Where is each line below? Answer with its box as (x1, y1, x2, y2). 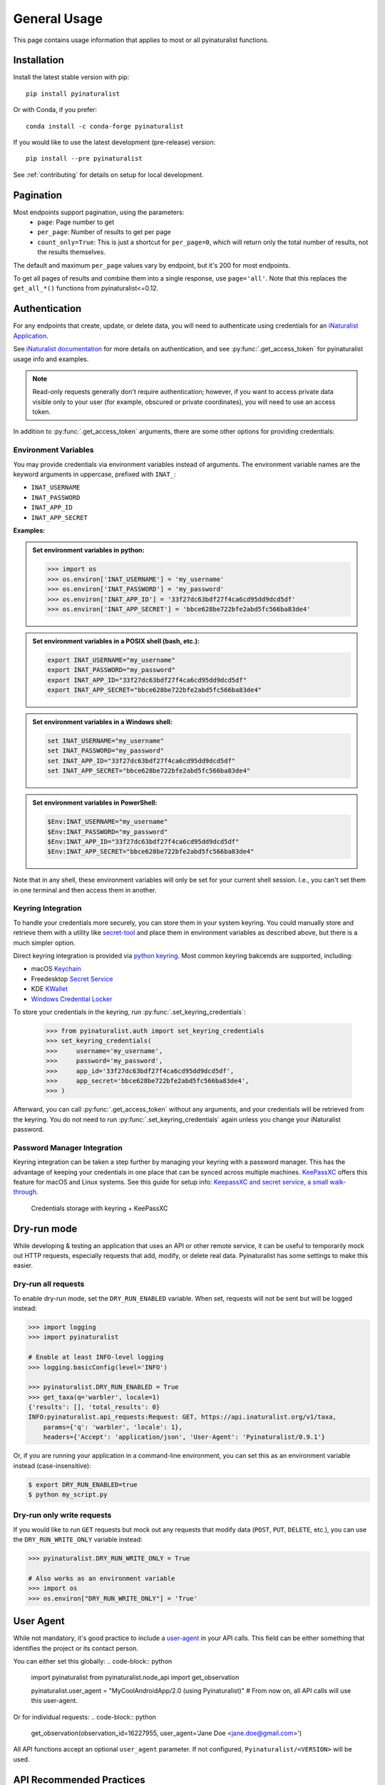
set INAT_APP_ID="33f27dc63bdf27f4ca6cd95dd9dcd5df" (47, 757, 236, 765)
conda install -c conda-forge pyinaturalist (26, 122, 185, 130)
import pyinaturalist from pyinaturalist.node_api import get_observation (31, 1673, 240, 1681)
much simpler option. (13, 938, 76, 947)
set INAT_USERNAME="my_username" (47, 737, 164, 745)
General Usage (13, 11, 103, 26)
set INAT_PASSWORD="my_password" (47, 747, 164, 755)
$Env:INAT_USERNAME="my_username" (47, 818, 168, 826)
